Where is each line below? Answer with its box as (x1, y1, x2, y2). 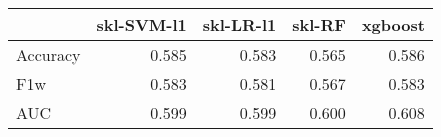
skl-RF (292, 13, 346, 36)
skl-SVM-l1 (96, 13, 187, 36)
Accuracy (16, 43, 81, 66)
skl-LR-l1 (202, 13, 277, 36)
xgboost (361, 13, 425, 36)
